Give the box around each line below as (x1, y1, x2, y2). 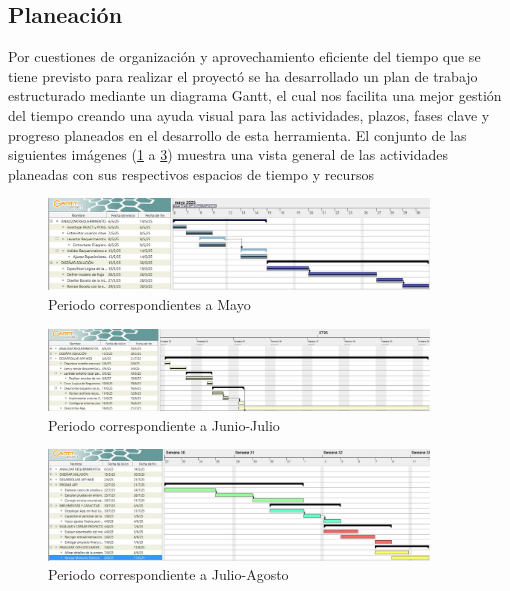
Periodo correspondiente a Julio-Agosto (48, 564, 289, 585)
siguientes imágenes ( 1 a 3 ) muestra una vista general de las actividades (8, 144, 449, 165)
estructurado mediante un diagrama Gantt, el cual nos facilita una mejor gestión (8, 85, 502, 106)
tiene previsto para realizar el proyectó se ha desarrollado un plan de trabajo (8, 65, 478, 86)
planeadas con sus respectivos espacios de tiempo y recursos (8, 163, 374, 184)
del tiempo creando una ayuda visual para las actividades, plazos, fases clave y (8, 104, 490, 125)
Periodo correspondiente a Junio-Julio (48, 414, 280, 435)
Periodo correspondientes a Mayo (48, 293, 251, 314)
